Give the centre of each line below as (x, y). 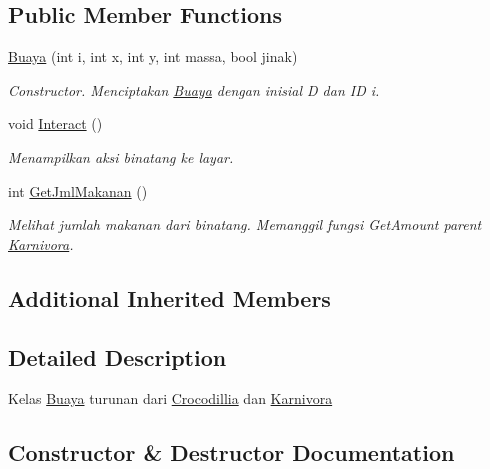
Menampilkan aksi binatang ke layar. (121, 156)
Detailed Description (117, 356)
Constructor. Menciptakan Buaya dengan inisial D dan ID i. (194, 89)
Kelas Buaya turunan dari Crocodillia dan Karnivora (170, 398)
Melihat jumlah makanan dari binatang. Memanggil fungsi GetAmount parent (245, 224)
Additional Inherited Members (169, 297)
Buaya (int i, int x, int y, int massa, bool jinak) (153, 56)
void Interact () (55, 123)
